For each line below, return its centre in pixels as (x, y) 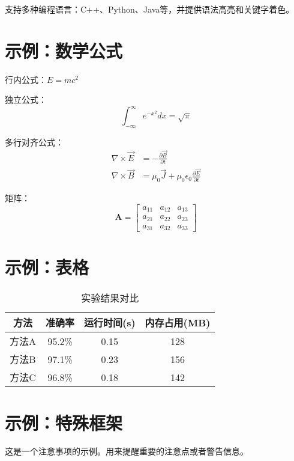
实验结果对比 (110, 298)
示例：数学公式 (64, 50)
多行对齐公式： (34, 142)
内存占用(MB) (178, 323)
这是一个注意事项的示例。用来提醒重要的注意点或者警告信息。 (127, 451)
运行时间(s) (110, 323)
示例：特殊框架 (64, 422)
